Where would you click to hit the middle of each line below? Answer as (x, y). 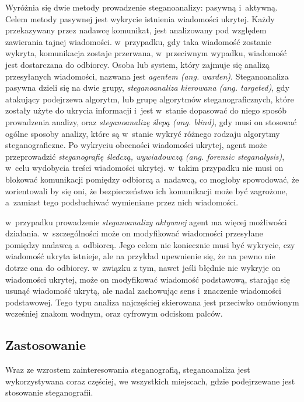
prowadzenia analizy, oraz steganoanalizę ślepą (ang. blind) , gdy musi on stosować (151, 121)
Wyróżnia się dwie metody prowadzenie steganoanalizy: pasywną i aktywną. (141, 7)
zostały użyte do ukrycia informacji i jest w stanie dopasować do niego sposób (146, 110)
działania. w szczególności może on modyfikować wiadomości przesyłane (134, 233)
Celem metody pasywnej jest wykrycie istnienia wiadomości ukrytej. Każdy (140, 18)
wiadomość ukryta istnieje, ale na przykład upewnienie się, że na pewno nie (140, 256)
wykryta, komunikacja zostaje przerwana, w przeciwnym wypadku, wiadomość (146, 53)
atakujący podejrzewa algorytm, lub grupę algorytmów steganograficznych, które (150, 99)
